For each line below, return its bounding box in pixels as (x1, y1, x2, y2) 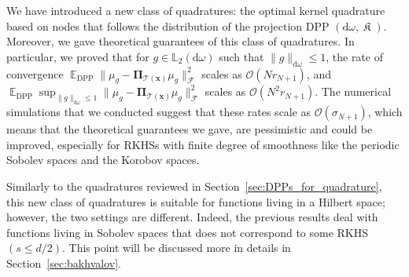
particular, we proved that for (6, 48, 149, 64)
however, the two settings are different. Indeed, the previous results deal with (6, 209, 378, 225)
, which (367, 104, 403, 120)
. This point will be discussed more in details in (61, 239, 291, 256)
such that (219, 48, 264, 64)
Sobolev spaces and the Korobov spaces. (6, 151, 200, 168)
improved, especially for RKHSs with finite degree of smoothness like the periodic (6, 136, 400, 152)
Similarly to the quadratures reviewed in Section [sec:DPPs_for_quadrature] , (6, 177, 382, 194)
